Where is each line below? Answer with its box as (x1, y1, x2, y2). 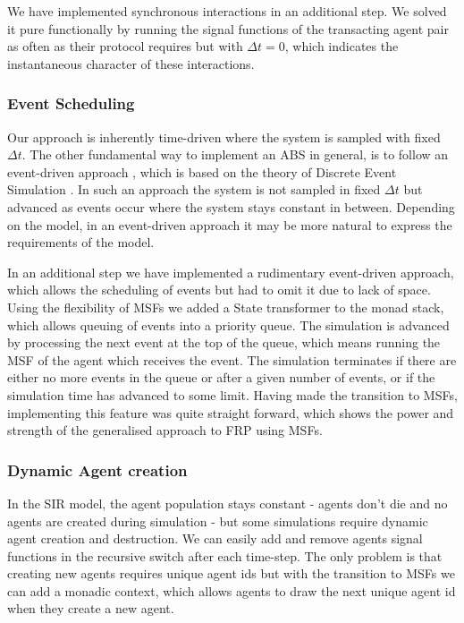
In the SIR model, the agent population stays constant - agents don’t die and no (7, 493, 448, 512)
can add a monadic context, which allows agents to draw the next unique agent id (7, 581, 456, 600)
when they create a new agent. (7, 599, 174, 618)
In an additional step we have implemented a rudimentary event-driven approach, (7, 262, 454, 281)
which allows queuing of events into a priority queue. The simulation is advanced (7, 315, 450, 334)
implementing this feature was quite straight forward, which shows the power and (7, 403, 454, 422)
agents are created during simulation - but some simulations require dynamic (7, 511, 428, 530)
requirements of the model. (7, 233, 155, 252)
